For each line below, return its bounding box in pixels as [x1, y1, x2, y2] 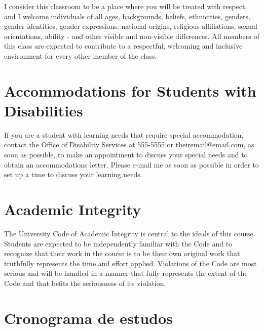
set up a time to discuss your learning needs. [4, 169, 142, 180]
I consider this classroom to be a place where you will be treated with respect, [4, 1, 247, 11]
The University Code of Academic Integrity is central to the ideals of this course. [4, 228, 255, 238]
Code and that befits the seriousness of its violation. [4, 277, 166, 288]
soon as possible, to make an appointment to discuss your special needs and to [4, 149, 248, 160]
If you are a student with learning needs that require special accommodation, [4, 129, 244, 140]
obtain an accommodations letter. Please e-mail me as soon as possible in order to [4, 159, 259, 170]
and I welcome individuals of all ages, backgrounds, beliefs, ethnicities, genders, [4, 11, 250, 21]
